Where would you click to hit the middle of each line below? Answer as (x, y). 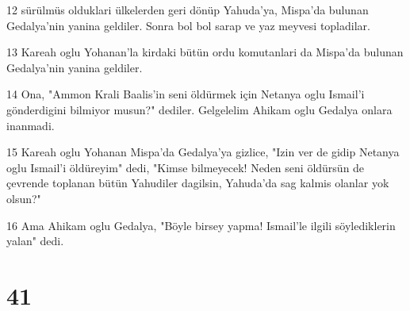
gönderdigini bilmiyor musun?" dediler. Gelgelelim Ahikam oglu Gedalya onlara (199, 109)
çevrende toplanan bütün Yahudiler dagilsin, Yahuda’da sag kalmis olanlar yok (198, 183)
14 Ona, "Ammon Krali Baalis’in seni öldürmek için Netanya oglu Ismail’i (186, 94)
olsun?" (24, 198)
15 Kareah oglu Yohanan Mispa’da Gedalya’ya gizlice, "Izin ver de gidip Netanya (203, 152)
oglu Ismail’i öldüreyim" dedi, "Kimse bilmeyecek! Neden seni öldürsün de (186, 167)
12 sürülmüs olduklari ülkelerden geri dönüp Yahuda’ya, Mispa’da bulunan (188, 10)
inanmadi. (31, 125)
